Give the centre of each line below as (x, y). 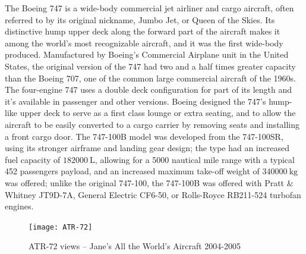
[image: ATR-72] (61, 227)
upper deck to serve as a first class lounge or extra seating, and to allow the (158, 113)
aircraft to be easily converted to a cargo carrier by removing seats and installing (152, 124)
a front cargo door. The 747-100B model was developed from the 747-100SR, (144, 136)
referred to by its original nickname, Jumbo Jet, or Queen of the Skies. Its (140, 19)
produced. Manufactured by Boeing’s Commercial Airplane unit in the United (147, 54)
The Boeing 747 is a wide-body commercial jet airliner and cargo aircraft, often (149, 8)
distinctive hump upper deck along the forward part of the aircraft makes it (143, 31)
